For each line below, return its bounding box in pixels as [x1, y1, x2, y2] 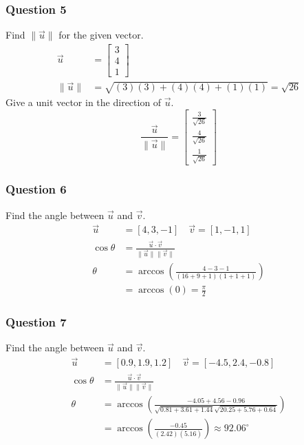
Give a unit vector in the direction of [6, 94, 162, 109]
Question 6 [6, 180, 67, 198]
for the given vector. [58, 28, 144, 42]
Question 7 [6, 313, 67, 331]
